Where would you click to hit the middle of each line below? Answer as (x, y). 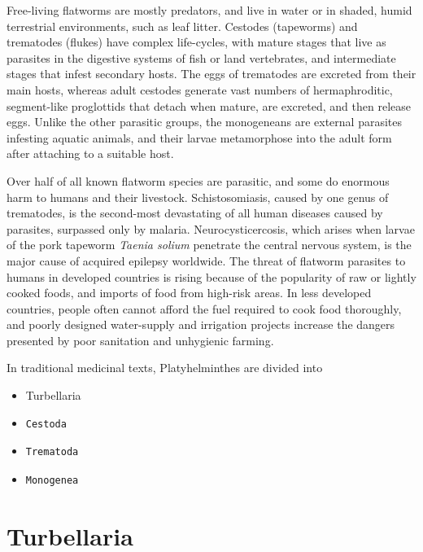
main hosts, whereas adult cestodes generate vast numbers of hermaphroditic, (200, 89)
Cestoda (46, 424)
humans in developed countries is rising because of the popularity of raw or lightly (211, 276)
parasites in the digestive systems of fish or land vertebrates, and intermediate (201, 57)
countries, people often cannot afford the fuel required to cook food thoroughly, (204, 308)
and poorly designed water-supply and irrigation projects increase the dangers (201, 324)
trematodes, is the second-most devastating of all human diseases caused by (195, 213)
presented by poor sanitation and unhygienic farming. (140, 340)
